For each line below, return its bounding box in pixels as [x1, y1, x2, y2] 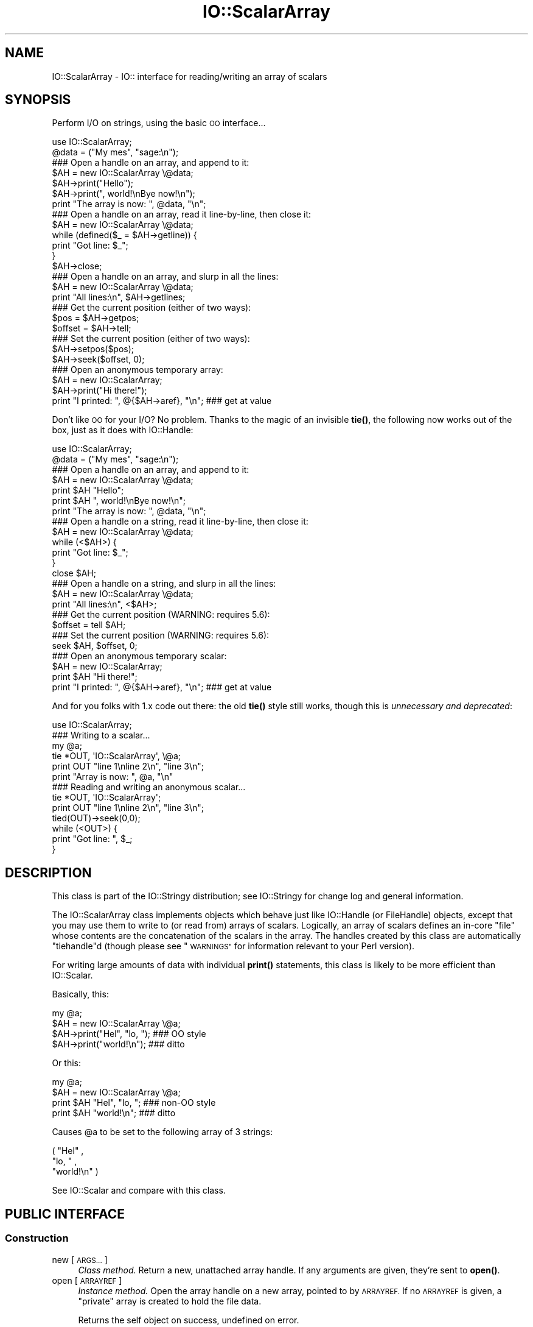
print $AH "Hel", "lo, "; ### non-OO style [52, 1097, 216, 1108]
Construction [5, 1232, 69, 1245]
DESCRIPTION [5, 865, 92, 880]
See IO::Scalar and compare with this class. [52, 1185, 226, 1196]
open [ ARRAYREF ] [52, 1275, 122, 1286]
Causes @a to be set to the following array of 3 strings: [52, 1127, 273, 1138]
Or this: [52, 1058, 81, 1069]
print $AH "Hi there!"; [52, 671, 138, 682]
